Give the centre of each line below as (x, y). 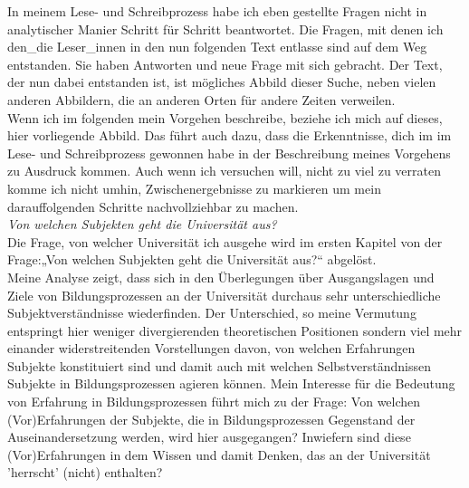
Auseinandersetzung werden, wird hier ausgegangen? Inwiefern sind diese (209, 437)
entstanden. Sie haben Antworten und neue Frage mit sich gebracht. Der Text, (225, 64)
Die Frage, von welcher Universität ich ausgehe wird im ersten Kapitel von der (225, 241)
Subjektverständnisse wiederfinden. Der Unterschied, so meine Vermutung (212, 313)
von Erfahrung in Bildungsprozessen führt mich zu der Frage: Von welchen (214, 402)
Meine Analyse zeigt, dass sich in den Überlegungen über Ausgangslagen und (221, 277)
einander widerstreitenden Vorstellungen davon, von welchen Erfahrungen (211, 348)
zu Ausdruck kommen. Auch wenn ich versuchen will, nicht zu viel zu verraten (224, 171)
